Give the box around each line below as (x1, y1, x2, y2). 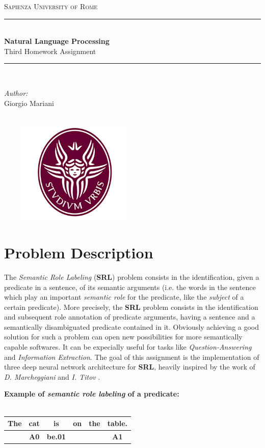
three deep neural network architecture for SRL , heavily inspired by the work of (4, 361, 255, 372)
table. (107, 418, 128, 429)
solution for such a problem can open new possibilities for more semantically (4, 331, 243, 342)
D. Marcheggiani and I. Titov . (4, 371, 100, 382)
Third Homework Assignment (4, 45, 96, 56)
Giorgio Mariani (4, 97, 54, 108)
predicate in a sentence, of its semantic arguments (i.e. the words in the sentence (4, 281, 256, 292)
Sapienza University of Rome (4, 1, 98, 11)
